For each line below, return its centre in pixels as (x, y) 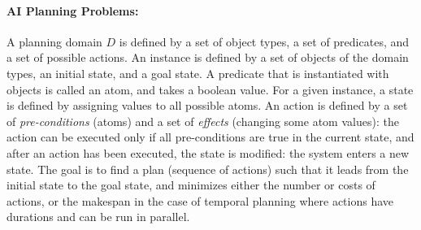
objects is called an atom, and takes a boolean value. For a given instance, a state (210, 89)
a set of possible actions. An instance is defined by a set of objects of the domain (208, 57)
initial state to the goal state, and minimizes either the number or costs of (191, 185)
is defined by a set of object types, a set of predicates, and (264, 41)
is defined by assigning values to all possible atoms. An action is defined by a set (207, 105)
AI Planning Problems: (73, 10)
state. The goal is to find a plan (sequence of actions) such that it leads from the (208, 169)
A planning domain (54, 41)
